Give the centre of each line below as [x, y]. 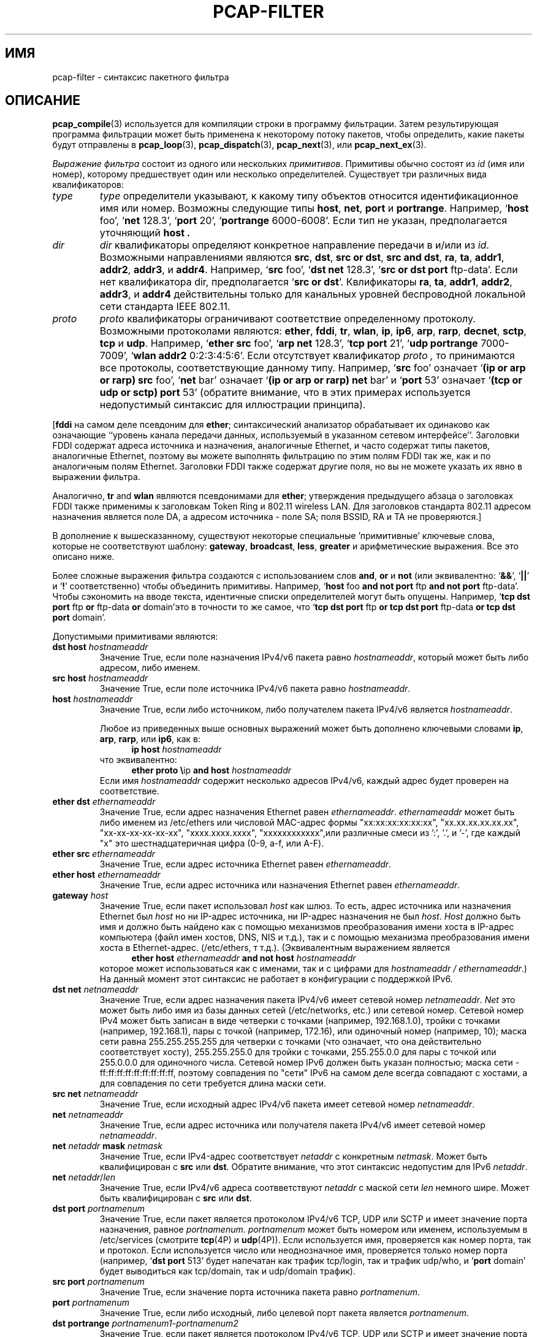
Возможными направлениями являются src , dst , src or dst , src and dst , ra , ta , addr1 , [302, 258]
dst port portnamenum [99, 1209]
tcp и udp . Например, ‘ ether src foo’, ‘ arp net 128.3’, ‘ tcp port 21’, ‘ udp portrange [289, 343]
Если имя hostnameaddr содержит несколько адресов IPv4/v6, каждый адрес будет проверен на [304, 781]
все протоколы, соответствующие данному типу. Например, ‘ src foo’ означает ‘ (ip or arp [313, 368]
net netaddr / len [84, 1177]
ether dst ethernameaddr [104, 802]
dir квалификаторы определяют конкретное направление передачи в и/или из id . [294, 245]
